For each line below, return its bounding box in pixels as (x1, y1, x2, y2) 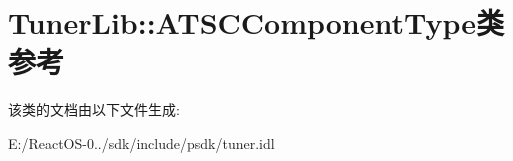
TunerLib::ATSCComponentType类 (8, 2, 505, 43)
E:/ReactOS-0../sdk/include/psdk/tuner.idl (8, 132, 275, 153)
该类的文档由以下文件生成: (8, 99, 180, 120)
